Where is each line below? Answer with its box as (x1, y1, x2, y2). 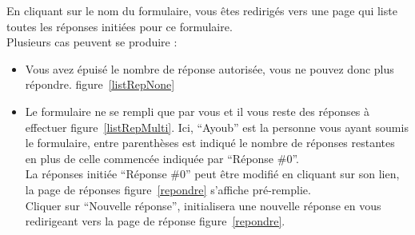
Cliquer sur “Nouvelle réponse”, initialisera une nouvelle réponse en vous (25, 197, 381, 213)
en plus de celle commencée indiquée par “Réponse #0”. (25, 149, 299, 166)
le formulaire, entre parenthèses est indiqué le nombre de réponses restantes (25, 134, 395, 151)
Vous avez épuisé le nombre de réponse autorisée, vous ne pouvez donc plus (25, 60, 394, 77)
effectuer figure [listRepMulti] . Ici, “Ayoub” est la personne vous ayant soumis (25, 118, 409, 135)
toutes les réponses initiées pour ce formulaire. (6, 18, 233, 34)
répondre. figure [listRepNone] (25, 76, 175, 93)
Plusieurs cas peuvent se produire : (6, 34, 178, 50)
